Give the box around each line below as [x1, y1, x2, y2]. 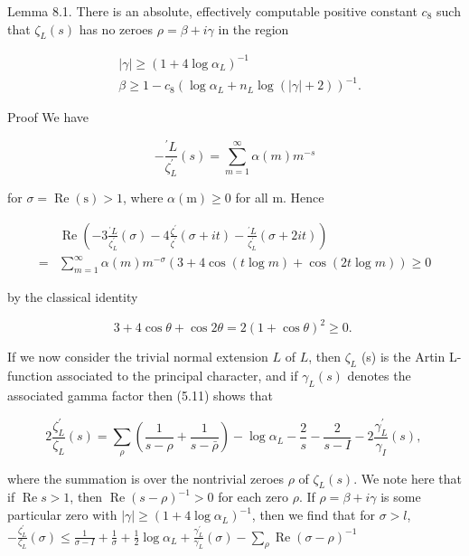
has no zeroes [79, 19, 154, 38]
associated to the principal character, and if [56, 366, 298, 385]
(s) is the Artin [361, 347, 446, 366]
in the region [218, 19, 289, 38]
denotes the [347, 366, 411, 385]
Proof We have [7, 108, 89, 127]
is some [380, 487, 421, 506]
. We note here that [353, 468, 462, 487]
